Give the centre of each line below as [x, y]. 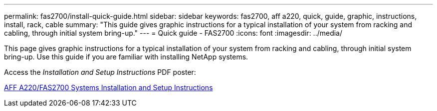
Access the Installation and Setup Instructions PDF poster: [100, 72]
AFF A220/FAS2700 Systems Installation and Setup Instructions [109, 87]
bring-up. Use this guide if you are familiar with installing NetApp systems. [126, 57]
